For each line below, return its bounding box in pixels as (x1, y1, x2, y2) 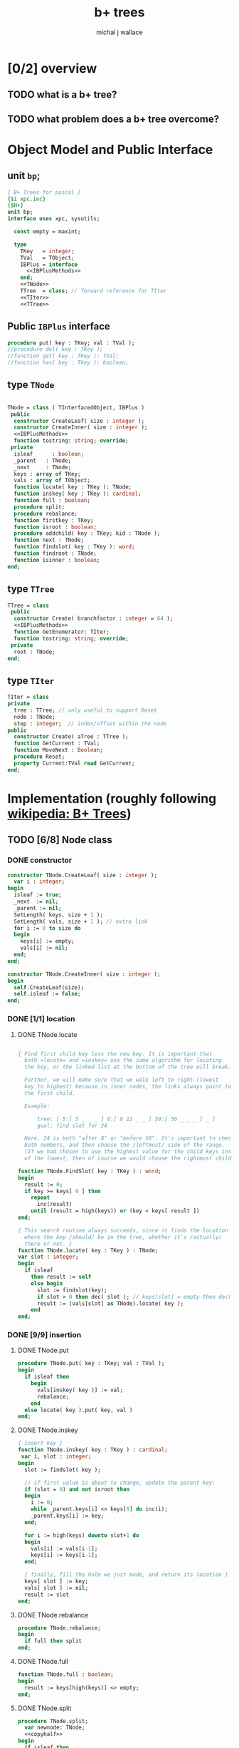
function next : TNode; (14, 536, 84, 544)
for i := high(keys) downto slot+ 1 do (24, 1531, 139, 1539)
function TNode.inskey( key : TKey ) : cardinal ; (17, 1446, 169, 1453)
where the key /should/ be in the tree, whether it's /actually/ (24, 1233, 222, 1241)
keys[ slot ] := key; (24, 1578, 89, 1585)
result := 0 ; (24, 1181, 63, 1188)
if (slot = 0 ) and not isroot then (24, 1486, 130, 1493)
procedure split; (14, 504, 65, 511)
